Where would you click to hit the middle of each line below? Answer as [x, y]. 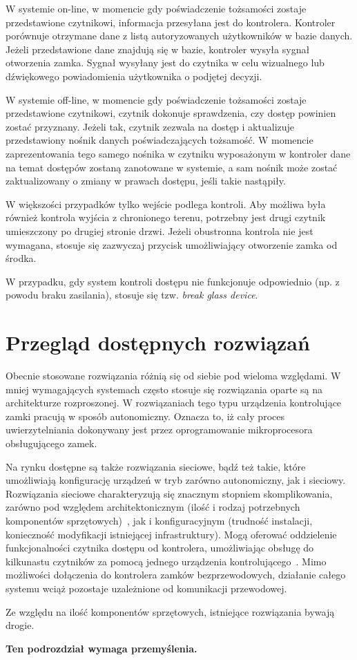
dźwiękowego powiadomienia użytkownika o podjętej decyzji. [134, 76]
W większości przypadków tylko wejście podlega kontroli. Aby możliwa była [166, 204]
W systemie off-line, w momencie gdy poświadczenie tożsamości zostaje [156, 99]
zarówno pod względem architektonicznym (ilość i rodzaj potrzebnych [153, 507]
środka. [21, 258]
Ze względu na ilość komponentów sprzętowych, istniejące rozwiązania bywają [170, 611]
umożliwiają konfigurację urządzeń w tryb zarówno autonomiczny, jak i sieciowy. [176, 480]
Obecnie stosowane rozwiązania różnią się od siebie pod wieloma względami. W [173, 375]
